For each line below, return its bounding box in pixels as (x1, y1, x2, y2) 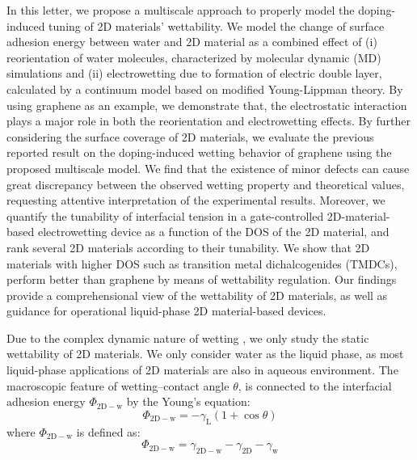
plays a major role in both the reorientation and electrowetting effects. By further (6, 112, 411, 129)
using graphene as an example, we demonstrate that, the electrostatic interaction (6, 96, 407, 113)
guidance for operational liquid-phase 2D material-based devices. (6, 302, 326, 319)
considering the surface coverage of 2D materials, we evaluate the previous (6, 128, 374, 145)
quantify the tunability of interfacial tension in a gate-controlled (6, 207, 324, 224)
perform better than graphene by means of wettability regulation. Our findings (6, 271, 397, 288)
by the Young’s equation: (126, 393, 251, 410)
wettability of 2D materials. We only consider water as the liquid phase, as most (6, 345, 404, 362)
